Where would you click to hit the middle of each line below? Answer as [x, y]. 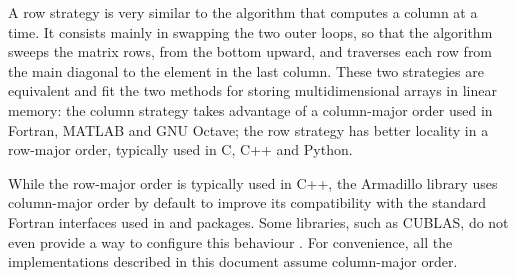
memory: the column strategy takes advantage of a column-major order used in [250, 109]
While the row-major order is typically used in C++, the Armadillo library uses [253, 182]
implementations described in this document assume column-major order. [233, 261]
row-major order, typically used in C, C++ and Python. [180, 149]
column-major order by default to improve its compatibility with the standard [247, 202]
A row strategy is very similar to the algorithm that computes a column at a [243, 12]
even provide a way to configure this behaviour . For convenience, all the [230, 241]
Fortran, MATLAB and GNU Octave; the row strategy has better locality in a [248, 129]
